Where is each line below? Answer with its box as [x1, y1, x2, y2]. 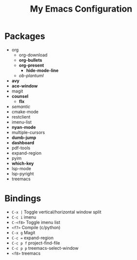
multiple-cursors [11, 129, 45, 135]
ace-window [11, 83, 38, 88]
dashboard [11, 139, 34, 145]
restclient [11, 114, 31, 120]
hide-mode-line [26, 67, 59, 73]
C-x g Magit [11, 229, 35, 235]
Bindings [4, 193, 41, 204]
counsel [11, 93, 29, 99]
